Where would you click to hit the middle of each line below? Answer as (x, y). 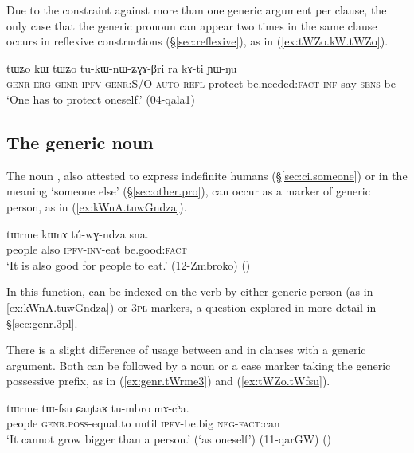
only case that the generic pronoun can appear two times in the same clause (192, 25)
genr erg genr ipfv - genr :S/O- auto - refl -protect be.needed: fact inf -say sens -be (201, 83)
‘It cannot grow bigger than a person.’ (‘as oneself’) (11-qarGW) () (169, 439)
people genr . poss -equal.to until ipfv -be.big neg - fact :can (143, 423)
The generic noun (80, 142)
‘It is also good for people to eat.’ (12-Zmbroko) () (129, 264)
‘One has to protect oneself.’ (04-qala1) (101, 98)
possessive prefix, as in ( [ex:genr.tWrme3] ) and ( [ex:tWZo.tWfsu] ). (168, 381)
